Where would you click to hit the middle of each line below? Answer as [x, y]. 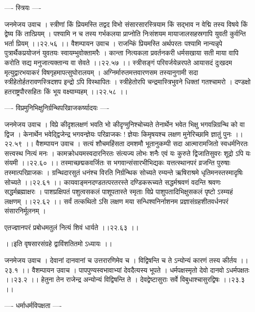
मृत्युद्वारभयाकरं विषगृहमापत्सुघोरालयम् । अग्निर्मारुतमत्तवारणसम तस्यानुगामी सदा [101, 72]
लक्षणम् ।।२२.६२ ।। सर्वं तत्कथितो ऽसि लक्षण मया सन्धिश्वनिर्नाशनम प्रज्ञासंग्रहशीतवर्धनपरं [116, 201]
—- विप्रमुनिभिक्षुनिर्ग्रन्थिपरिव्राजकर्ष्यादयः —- [57, 108]
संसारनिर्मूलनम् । [25, 211]
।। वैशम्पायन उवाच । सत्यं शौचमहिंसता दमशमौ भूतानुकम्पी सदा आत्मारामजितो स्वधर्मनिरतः [136, 143]
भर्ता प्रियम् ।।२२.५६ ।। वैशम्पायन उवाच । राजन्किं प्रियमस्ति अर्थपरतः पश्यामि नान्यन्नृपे [114, 43]
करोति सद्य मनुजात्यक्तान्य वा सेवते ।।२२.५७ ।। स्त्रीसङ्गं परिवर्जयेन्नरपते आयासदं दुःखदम [118, 62]
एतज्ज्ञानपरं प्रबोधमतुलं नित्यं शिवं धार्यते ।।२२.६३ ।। [72, 227]
